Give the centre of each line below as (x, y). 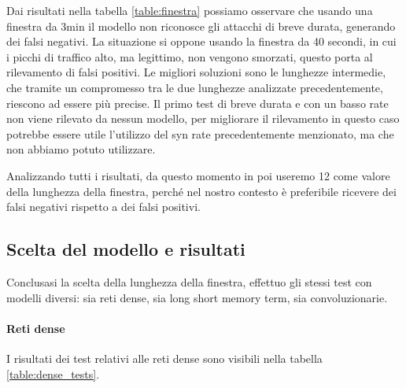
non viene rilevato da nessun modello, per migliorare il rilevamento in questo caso (203, 118)
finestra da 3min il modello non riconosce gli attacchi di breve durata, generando (201, 26)
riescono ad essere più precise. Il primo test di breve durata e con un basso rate (197, 103)
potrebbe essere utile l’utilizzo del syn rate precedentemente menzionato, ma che (200, 133)
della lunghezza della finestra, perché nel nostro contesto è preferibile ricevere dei (201, 191)
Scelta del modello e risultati (126, 249)
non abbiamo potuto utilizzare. (81, 149)
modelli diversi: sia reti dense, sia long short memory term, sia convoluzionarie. (197, 297)
